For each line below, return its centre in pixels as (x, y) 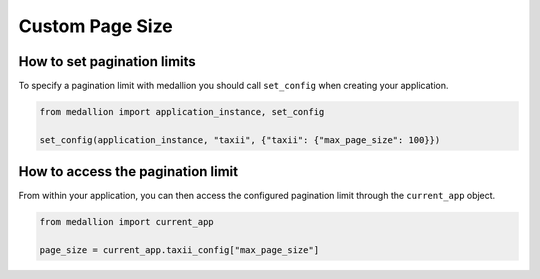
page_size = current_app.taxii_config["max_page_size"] (179, 250)
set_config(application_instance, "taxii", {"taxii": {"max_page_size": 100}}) (240, 139)
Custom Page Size (96, 26)
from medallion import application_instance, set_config (182, 112)
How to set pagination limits (107, 61)
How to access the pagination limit (128, 171)
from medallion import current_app (126, 222)
